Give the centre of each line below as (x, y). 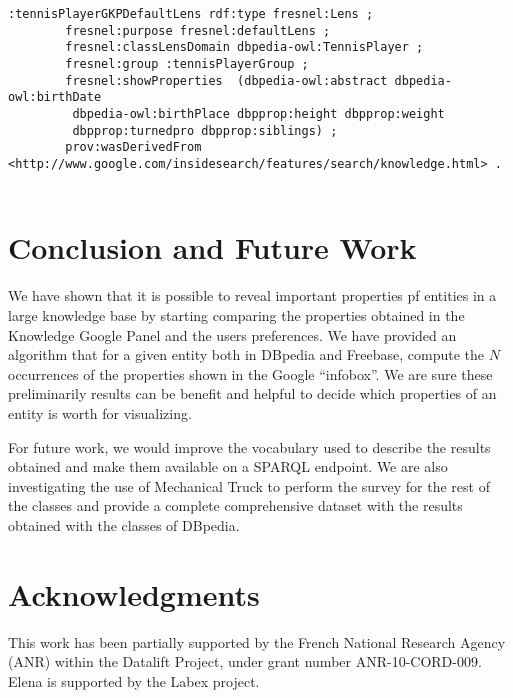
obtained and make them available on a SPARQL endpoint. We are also (228, 466)
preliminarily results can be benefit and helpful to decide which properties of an (252, 393)
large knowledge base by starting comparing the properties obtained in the (236, 314)
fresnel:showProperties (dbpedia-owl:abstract (226, 80)
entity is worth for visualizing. (100, 412)
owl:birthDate (55, 97)
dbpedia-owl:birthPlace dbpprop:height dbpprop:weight (258, 113)
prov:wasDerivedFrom (133, 147)
